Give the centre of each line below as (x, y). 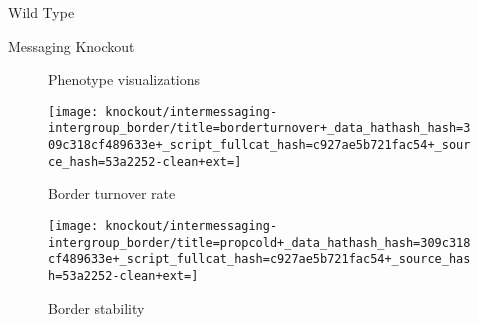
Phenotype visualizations (124, 79)
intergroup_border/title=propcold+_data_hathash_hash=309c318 (259, 242)
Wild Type (41, 12)
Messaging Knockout (71, 45)
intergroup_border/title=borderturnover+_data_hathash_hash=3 (259, 128)
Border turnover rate (112, 193)
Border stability (96, 307)
